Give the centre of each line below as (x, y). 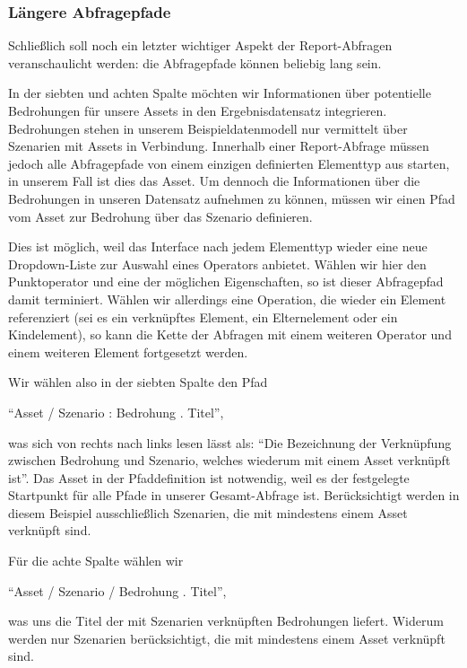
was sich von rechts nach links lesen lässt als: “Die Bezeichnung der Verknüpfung (230, 442)
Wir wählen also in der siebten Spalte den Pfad (138, 382)
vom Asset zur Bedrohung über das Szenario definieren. (160, 216)
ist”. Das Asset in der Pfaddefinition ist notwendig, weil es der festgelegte (209, 477)
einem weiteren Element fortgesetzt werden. (128, 352)
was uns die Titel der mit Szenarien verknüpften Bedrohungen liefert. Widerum (226, 621)
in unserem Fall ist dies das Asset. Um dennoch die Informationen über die (214, 181)
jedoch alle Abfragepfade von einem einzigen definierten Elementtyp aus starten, (229, 163)
